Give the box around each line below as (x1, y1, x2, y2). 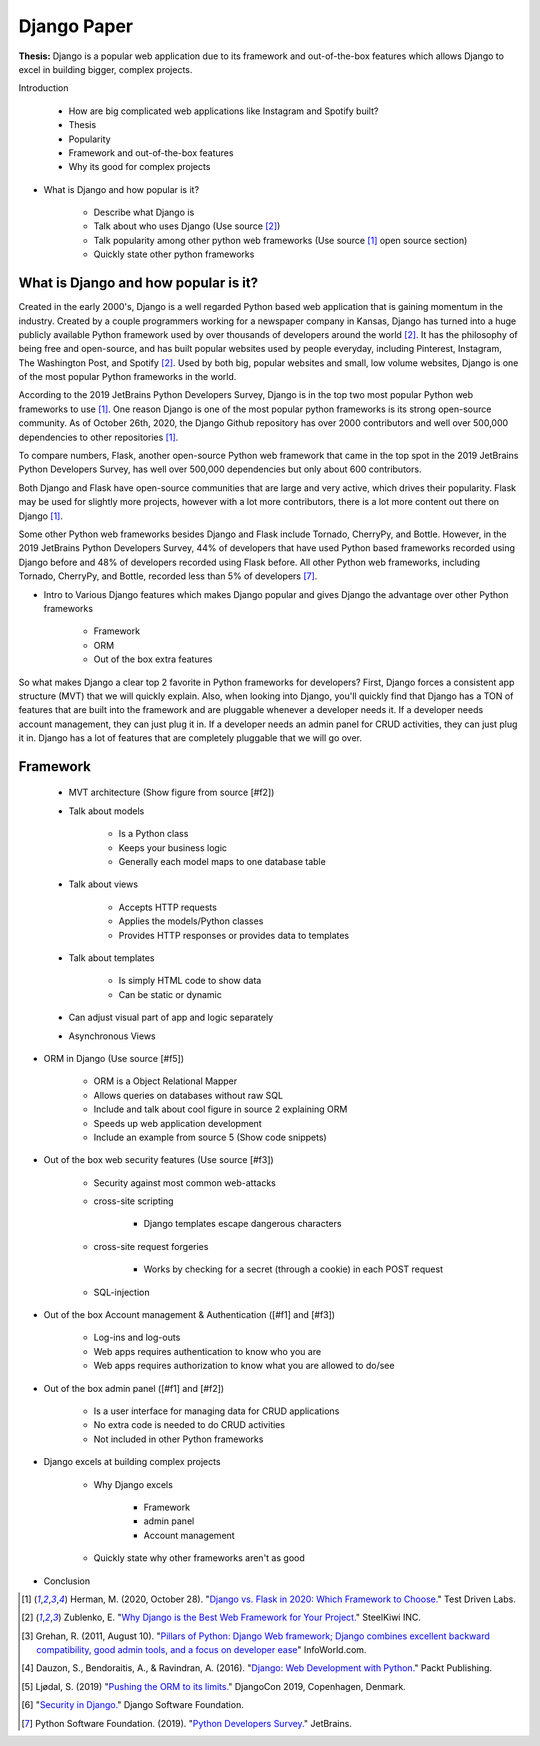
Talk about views (68, 878, 139, 890)
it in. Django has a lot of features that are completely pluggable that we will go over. (18, 732, 363, 744)
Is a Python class (118, 828, 189, 840)
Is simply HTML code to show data (118, 975, 262, 987)
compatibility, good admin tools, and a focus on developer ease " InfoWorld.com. (36, 1644, 367, 1656)
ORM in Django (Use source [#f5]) (43, 1052, 185, 1064)
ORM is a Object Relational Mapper (93, 1075, 238, 1087)
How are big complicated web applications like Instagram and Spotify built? (68, 105, 379, 117)
